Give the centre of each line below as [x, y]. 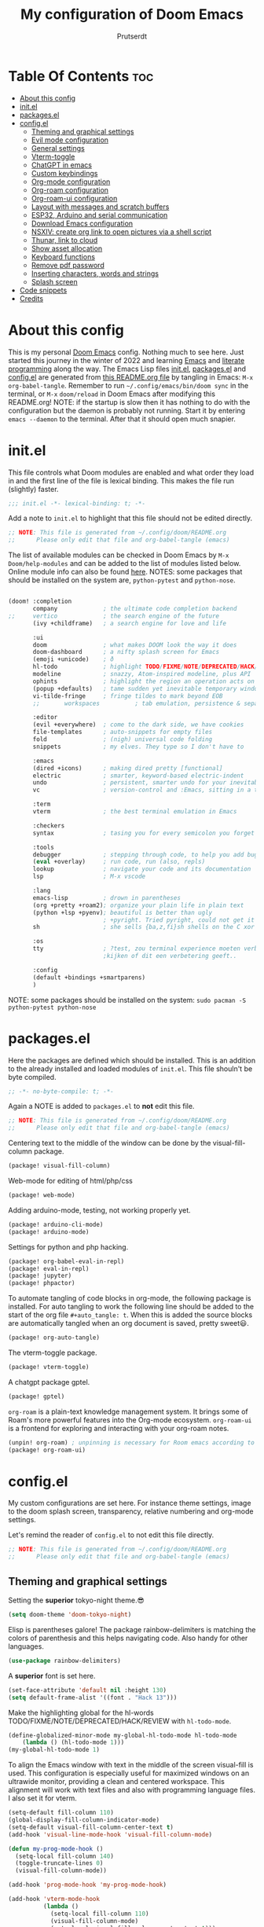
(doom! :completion [40, 602]
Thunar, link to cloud [64, 240]
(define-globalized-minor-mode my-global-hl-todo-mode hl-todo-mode [123, 1735]
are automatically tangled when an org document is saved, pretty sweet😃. [128, 1323]
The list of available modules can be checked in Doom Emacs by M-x [119, 555]
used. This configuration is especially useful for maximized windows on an [129, 1773]
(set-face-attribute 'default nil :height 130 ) [88, 1690]
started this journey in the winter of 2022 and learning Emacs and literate [126, 360]
